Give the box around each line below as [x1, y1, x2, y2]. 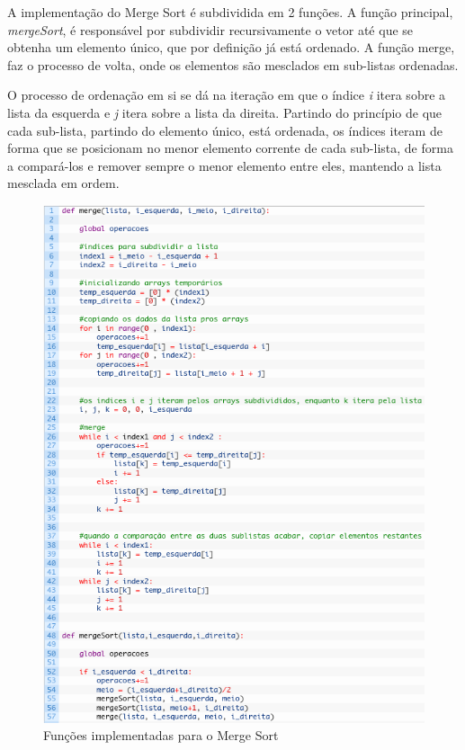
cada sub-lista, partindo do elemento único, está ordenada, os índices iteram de [7, 121, 443, 139]
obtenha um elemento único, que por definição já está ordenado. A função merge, [7, 38, 455, 57]
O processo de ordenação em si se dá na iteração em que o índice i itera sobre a [7, 85, 446, 104]
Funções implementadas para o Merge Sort [43, 726, 279, 745]
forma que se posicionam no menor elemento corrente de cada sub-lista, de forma [7, 138, 453, 157]
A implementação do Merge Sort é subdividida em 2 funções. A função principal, [7, 3, 453, 21]
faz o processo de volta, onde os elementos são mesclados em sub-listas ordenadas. [7, 55, 459, 74]
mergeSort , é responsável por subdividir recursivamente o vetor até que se [7, 20, 414, 39]
